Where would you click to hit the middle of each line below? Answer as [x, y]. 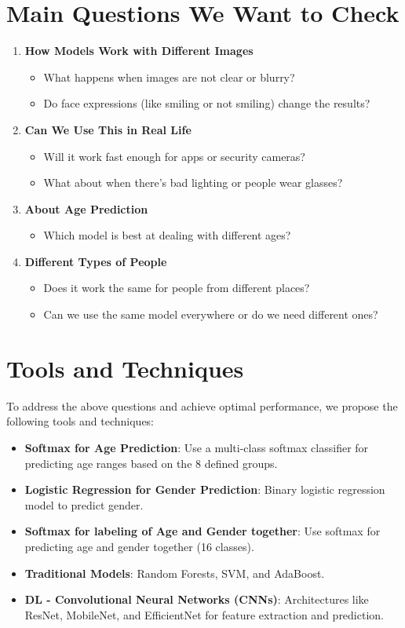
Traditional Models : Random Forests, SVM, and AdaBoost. [175, 573]
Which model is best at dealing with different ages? [167, 235]
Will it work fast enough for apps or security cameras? [174, 156]
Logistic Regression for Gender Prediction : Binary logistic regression [205, 489]
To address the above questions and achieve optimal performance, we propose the [202, 405]
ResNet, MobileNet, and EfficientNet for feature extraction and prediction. [204, 614]
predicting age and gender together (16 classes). [139, 546]
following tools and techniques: [80, 421]
